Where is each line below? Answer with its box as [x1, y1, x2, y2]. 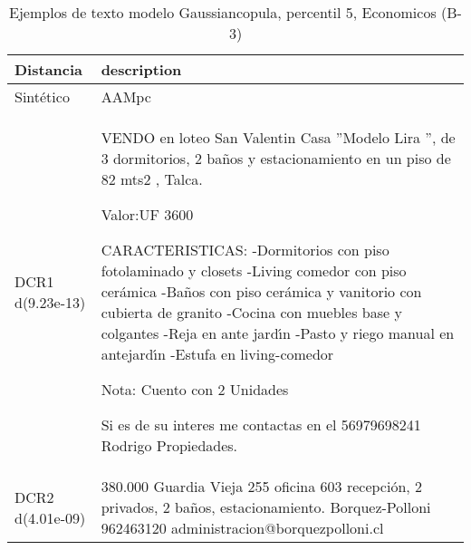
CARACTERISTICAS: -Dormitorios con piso [101, 239, 389, 260]
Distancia [14, 59, 83, 80]
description [101, 59, 182, 80]
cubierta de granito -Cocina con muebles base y [101, 302, 402, 323]
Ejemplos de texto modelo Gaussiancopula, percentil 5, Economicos [9, 2, 437, 23]
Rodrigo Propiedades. [101, 435, 238, 456]
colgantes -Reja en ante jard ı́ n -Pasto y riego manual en [101, 323, 455, 343]
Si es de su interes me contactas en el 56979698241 [101, 414, 421, 435]
